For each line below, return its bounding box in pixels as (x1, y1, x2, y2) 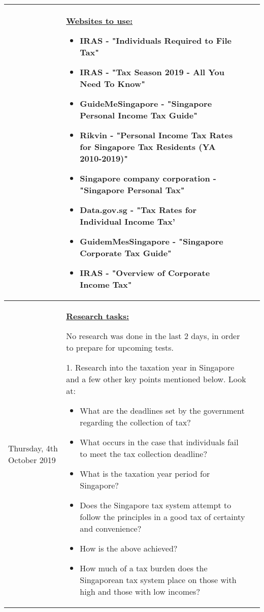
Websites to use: (66, 15, 133, 26)
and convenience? (80, 523, 142, 534)
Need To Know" (80, 78, 145, 89)
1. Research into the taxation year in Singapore (66, 361, 235, 373)
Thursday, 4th (8, 442, 58, 454)
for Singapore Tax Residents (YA (80, 141, 216, 152)
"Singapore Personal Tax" (80, 184, 185, 196)
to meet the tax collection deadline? (80, 448, 207, 460)
